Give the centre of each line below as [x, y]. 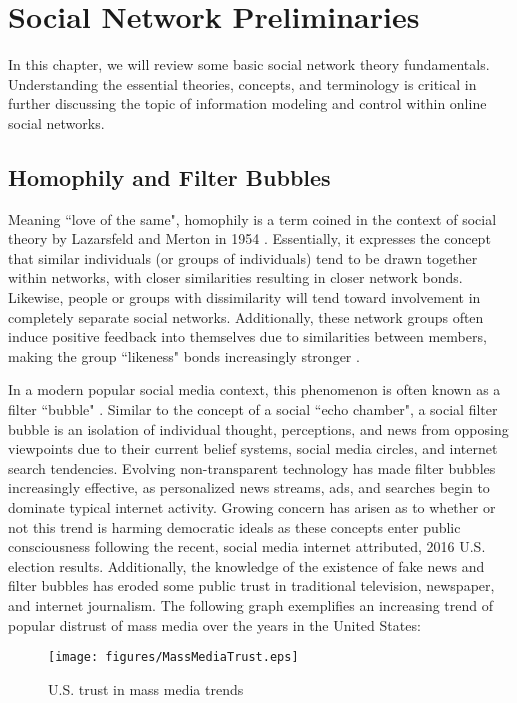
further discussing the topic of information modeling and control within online [247, 103]
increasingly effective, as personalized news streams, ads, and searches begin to [249, 487]
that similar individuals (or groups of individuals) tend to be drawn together [243, 257]
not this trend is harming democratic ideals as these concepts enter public [234, 526]
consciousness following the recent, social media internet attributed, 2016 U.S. [247, 546]
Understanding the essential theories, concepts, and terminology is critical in [242, 83]
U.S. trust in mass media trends [146, 688]
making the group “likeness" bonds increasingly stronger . [184, 355]
